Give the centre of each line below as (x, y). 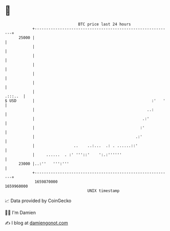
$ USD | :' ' (85, 101)
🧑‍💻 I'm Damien (20, 212)
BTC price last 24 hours (104, 24)
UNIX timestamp (103, 191)
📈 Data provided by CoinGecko (38, 201)
